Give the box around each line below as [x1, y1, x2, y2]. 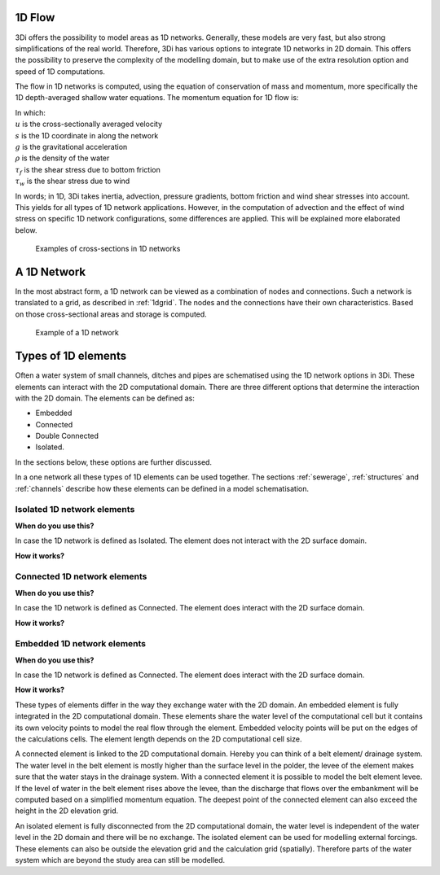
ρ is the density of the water [15, 153, 110, 163]
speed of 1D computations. [15, 66, 106, 77]
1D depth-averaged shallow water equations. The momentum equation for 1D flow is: [15, 93, 299, 103]
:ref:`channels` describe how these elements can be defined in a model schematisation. [15, 483, 310, 493]
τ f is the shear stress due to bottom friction [15, 164, 161, 177]
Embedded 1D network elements [15, 638, 147, 650]
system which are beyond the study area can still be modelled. [15, 855, 226, 864]
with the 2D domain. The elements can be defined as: [15, 393, 195, 403]
